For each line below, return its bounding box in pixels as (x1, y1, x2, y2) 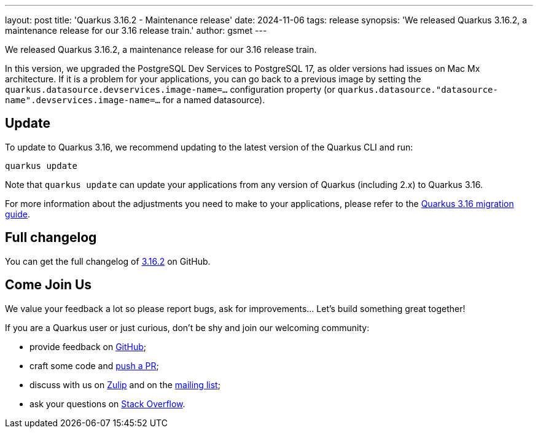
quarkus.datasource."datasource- (337, 85, 498, 95)
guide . (5, 208, 31, 219)
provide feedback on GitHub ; (29, 341, 147, 352)
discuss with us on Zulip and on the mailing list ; (29, 379, 220, 390)
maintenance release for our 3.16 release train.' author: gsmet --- (5, 25, 267, 36)
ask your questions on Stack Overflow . (29, 398, 185, 409)
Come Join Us (5, 277, 92, 293)
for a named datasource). (162, 95, 265, 105)
